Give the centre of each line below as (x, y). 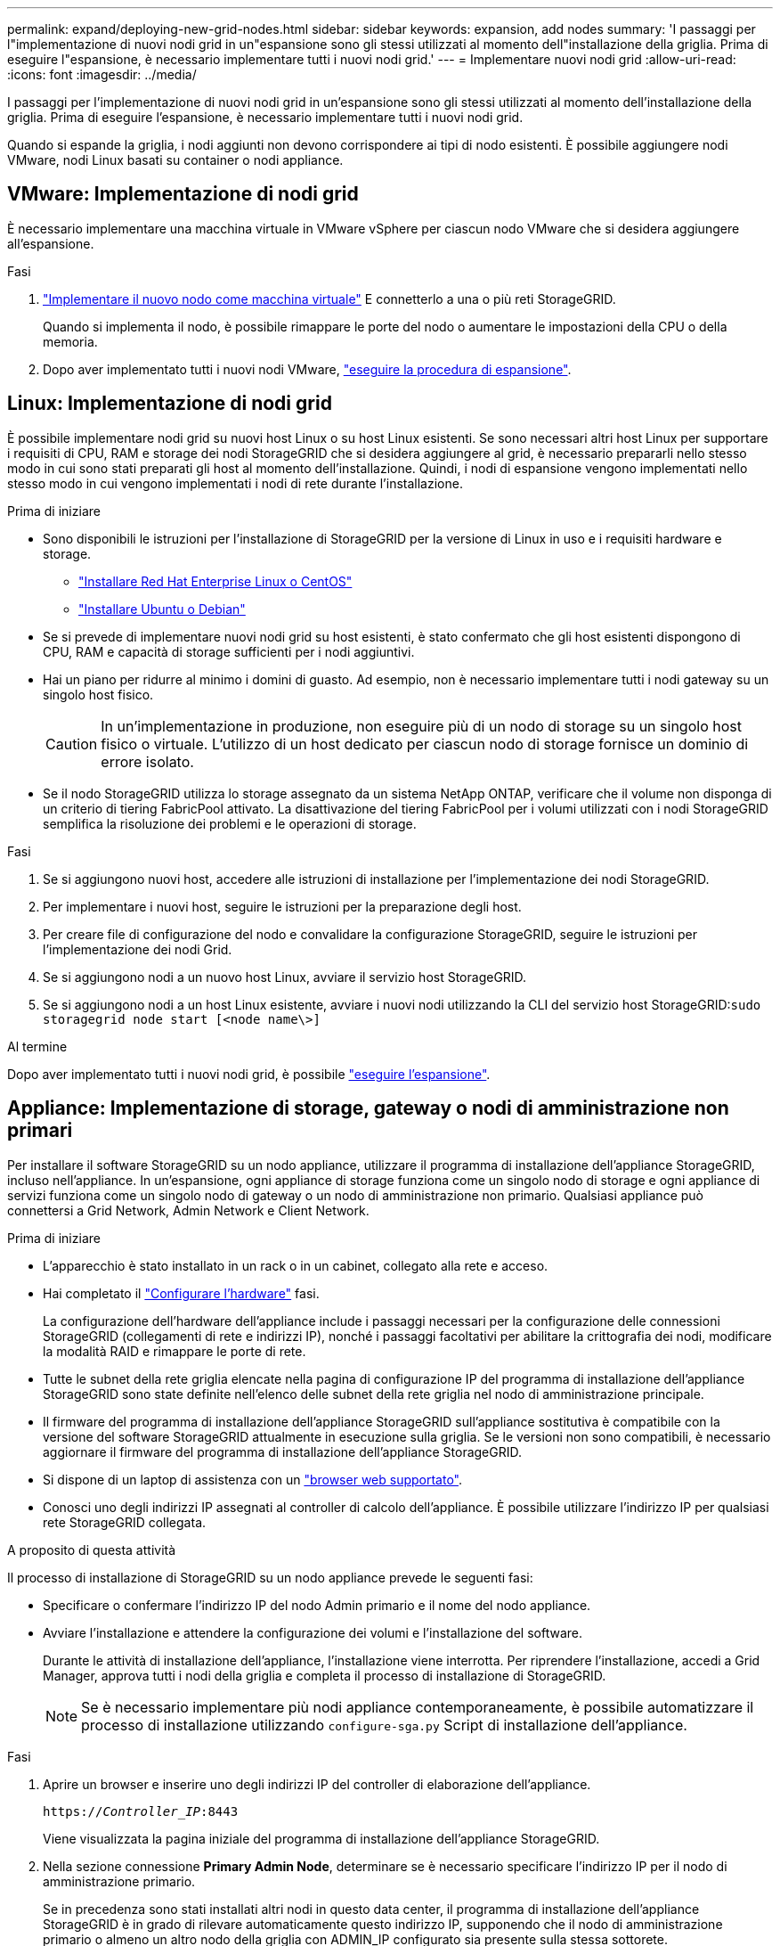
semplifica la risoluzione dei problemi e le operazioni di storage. (230, 823)
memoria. (70, 341)
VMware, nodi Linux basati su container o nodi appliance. (175, 160)
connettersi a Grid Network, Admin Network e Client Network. (188, 1210)
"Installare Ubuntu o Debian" (162, 609)
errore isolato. (147, 761)
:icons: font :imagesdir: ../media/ (102, 74)
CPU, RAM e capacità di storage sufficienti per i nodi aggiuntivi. (229, 651)
